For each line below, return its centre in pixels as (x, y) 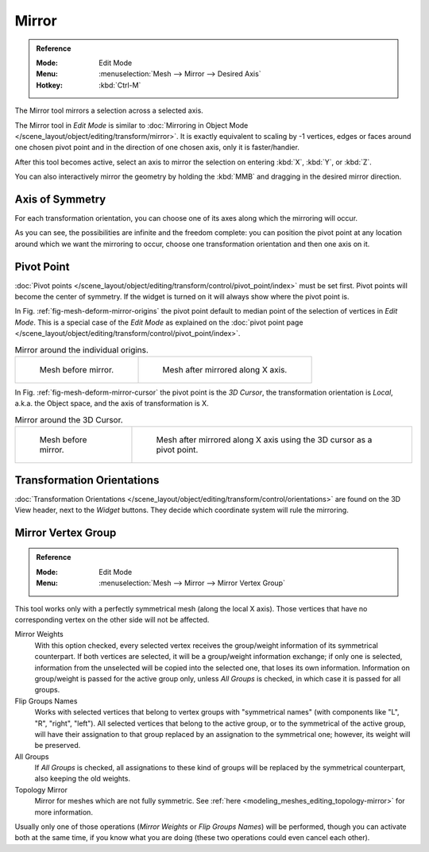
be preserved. (58, 746)
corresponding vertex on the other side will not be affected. (112, 620)
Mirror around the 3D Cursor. (69, 419)
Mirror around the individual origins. (81, 349)
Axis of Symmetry (60, 199)
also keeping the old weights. (83, 779)
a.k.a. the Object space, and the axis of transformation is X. (112, 403)
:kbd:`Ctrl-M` (120, 85)
